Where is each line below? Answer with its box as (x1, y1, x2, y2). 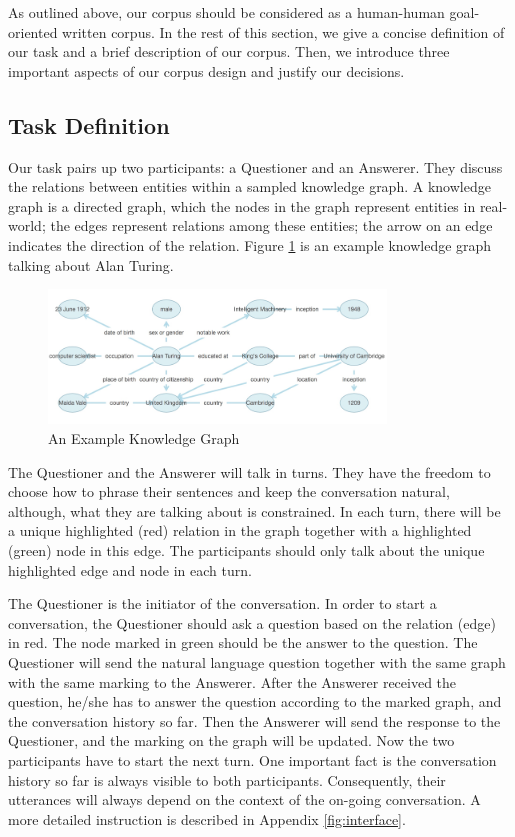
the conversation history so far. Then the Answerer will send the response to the (8, 710, 501, 731)
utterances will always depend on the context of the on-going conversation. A (8, 789, 481, 810)
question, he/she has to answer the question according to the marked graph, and (8, 691, 502, 712)
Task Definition (8, 109, 170, 140)
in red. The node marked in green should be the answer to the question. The (8, 632, 478, 653)
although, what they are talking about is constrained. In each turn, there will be (8, 500, 501, 521)
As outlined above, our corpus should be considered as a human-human (8, 2, 445, 22)
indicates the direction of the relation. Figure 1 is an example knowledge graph (8, 234, 492, 255)
